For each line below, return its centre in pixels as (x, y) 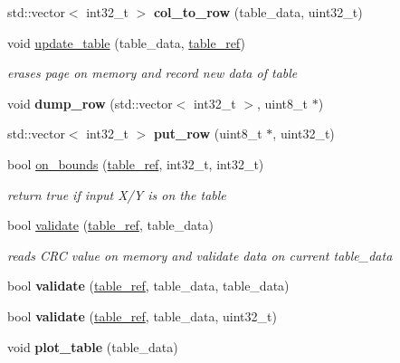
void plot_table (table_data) (93, 346)
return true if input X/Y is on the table (117, 194)
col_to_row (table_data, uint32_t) (258, 12)
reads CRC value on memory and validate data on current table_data (200, 255)
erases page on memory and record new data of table (152, 73)
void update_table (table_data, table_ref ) (126, 42)
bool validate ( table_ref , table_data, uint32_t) (142, 315)
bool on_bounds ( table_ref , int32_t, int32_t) (136, 163)
